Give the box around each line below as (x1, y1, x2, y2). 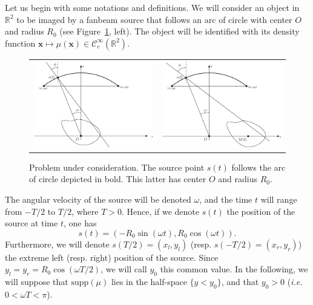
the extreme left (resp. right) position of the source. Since (5, 251, 219, 263)
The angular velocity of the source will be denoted (5, 193, 191, 206)
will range (260, 193, 297, 206)
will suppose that (5, 275, 68, 288)
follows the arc (231, 160, 286, 173)
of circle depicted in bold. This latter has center (29, 172, 206, 185)
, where (71, 205, 99, 217)
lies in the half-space (111, 275, 187, 288)
